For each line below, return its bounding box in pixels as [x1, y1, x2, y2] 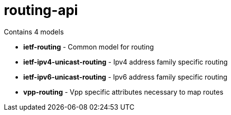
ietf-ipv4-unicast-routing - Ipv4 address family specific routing [23, 57, 228, 66]
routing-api [4, 2, 78, 18]
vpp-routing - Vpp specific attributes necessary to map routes [23, 87, 224, 96]
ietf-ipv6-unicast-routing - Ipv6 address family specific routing [23, 72, 228, 81]
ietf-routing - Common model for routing [23, 42, 154, 51]
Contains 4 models [4, 27, 64, 36]
